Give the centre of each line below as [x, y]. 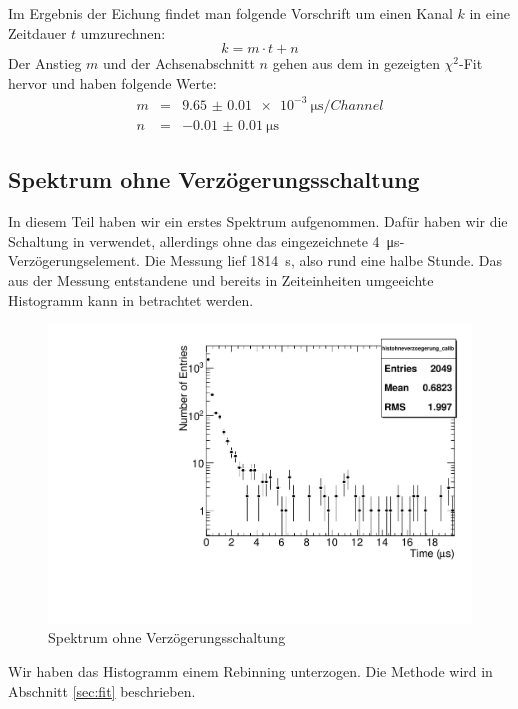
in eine [489, 13]
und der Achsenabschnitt [179, 63]
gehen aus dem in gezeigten [356, 63]
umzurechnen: [123, 32]
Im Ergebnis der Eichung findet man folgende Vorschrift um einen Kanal [230, 13]
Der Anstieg [45, 63]
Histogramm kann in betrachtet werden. [131, 299]
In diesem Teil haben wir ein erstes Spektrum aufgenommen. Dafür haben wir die [258, 221]
